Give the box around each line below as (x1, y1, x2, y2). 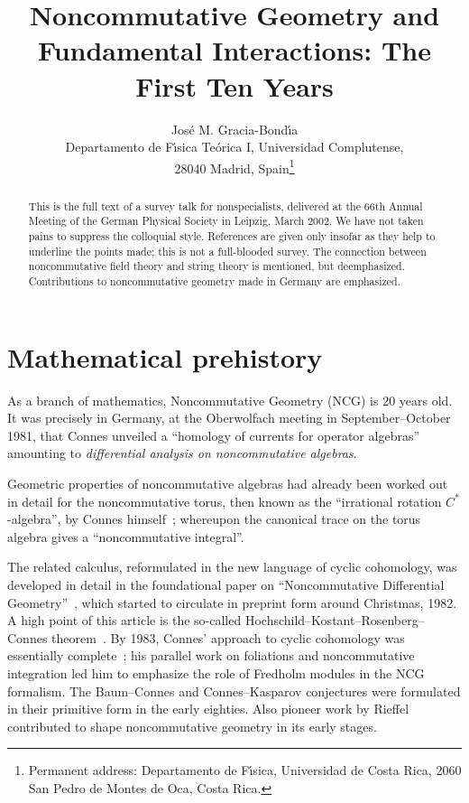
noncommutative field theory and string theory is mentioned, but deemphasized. (28, 258, 405, 274)
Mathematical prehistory (7, 338, 323, 375)
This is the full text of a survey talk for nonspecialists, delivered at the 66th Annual (28, 198, 423, 213)
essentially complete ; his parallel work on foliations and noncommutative (7, 646, 415, 665)
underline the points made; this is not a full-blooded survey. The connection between (28, 243, 427, 258)
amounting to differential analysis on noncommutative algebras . (7, 444, 357, 462)
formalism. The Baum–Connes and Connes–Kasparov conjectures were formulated (7, 681, 461, 700)
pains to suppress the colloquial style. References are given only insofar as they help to (28, 229, 436, 244)
